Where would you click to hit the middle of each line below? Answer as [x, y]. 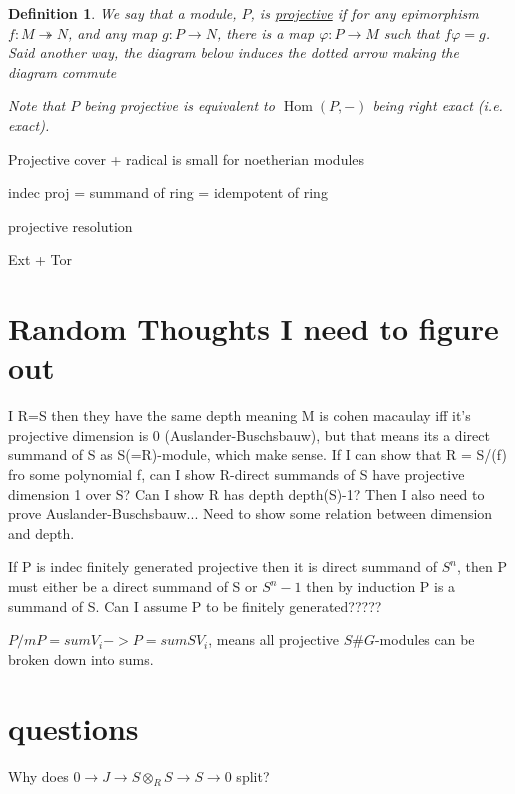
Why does [38, 775]
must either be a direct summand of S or [133, 586]
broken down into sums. [81, 658]
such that [411, 32]
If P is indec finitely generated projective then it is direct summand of [223, 566]
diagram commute [62, 71]
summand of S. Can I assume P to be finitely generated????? [195, 605]
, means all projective [274, 639]
